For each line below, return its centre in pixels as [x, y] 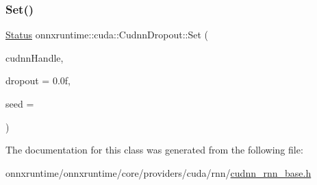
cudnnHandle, [35, 57]
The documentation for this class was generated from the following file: [154, 150]
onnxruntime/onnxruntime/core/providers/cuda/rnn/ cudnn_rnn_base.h [158, 172]
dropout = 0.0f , [38, 81]
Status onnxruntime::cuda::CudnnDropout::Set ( [107, 35]
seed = [20, 103]
